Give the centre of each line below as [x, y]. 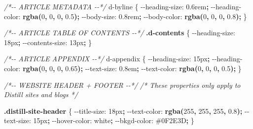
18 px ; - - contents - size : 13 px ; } [48, 42]
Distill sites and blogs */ [41, 94]
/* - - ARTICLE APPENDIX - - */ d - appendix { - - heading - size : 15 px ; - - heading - [123, 59]
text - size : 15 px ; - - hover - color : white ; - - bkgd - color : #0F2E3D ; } [99, 120]
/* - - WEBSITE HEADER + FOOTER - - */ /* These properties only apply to [122, 85]
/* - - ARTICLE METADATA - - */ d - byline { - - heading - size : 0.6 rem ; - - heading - [123, 6]
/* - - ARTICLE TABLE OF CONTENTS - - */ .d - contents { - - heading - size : [120, 33]
